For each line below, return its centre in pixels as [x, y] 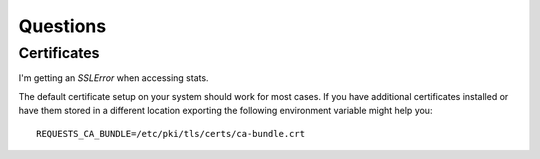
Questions [62, 26]
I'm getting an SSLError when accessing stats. [113, 78]
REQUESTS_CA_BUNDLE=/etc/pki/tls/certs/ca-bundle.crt [170, 133]
